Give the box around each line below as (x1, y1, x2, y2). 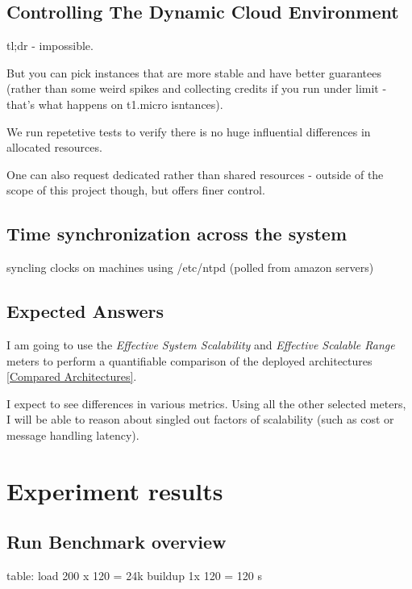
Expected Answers (6, 299, 164, 324)
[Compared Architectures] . (6, 368, 137, 385)
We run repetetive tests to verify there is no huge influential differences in (6, 123, 371, 140)
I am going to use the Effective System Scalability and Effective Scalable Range (6, 336, 395, 353)
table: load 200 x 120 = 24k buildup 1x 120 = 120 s (6, 567, 263, 584)
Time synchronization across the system (6, 221, 347, 246)
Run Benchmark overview (6, 529, 227, 554)
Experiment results (6, 474, 223, 507)
